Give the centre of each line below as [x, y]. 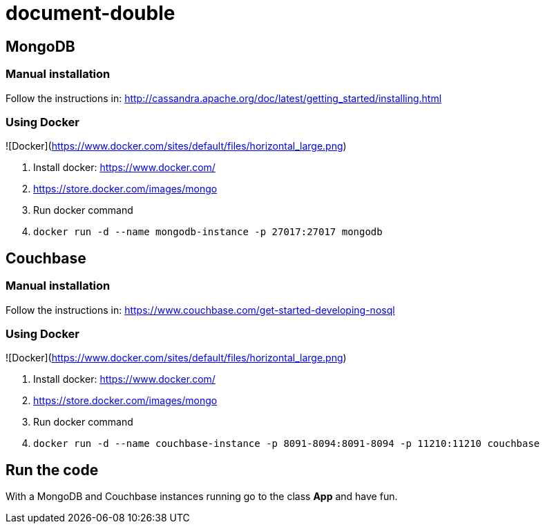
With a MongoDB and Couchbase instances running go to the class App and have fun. [202, 497]
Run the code [52, 470]
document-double [90, 13]
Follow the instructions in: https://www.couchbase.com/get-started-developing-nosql [200, 310]
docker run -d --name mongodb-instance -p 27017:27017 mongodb [208, 232]
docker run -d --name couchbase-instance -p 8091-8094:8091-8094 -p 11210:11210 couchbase [287, 444]
